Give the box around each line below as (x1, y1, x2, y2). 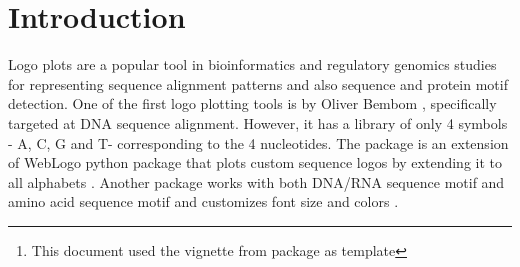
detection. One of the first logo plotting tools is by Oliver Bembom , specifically (8, 93, 497, 114)
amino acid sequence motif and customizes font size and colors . (8, 191, 399, 212)
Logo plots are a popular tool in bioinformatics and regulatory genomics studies (8, 54, 497, 75)
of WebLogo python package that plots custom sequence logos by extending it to (8, 152, 502, 173)
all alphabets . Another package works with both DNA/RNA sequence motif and (8, 171, 505, 192)
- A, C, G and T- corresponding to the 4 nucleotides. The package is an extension (8, 132, 509, 153)
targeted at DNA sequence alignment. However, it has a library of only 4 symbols (8, 112, 508, 133)
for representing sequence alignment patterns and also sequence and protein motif (8, 73, 508, 94)
